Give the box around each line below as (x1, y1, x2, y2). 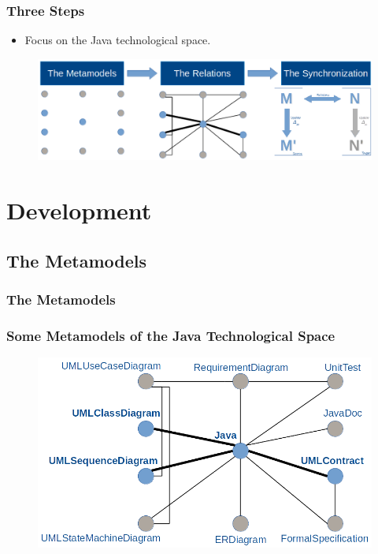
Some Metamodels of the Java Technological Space (6, 325, 335, 345)
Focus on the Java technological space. (24, 32, 211, 48)
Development (6, 193, 152, 226)
